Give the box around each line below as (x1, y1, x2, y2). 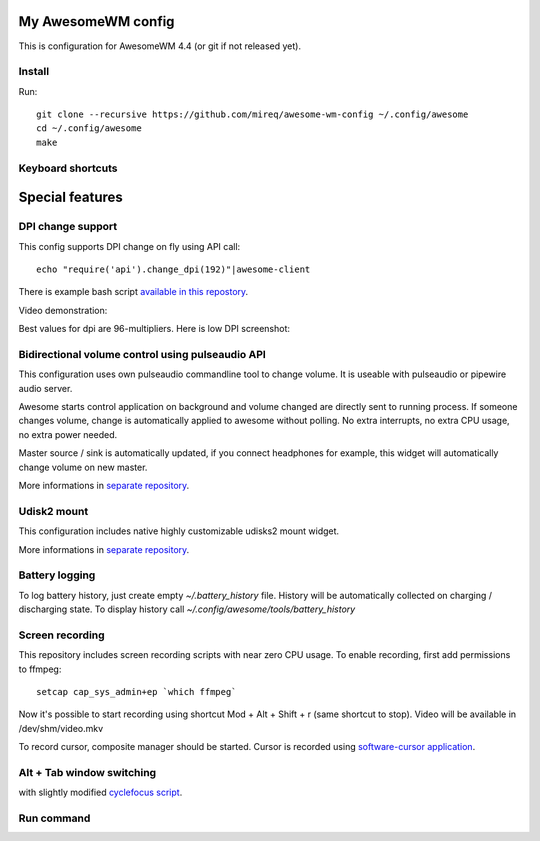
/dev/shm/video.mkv (18, 722, 104, 734)
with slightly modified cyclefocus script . (18, 786, 183, 799)
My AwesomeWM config (18, 13, 175, 30)
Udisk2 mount (18, 504, 89, 518)
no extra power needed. (18, 428, 118, 440)
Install (18, 65, 50, 79)
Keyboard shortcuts (18, 161, 118, 175)
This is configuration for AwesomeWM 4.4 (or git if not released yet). (18, 40, 302, 52)
